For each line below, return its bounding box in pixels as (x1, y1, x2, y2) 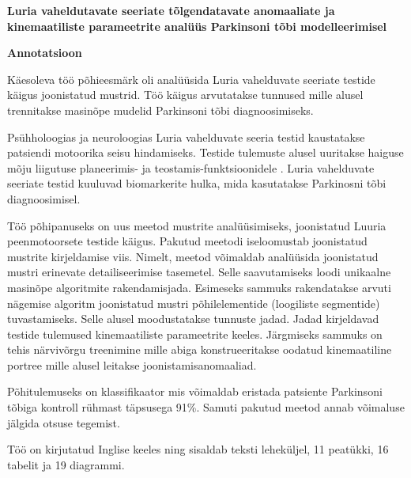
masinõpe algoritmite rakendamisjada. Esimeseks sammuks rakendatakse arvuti (7, 279, 391, 295)
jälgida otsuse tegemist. (7, 414, 120, 431)
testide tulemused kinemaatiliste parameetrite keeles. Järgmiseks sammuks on (7, 325, 383, 342)
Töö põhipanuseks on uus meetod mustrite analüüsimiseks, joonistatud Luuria (7, 217, 386, 233)
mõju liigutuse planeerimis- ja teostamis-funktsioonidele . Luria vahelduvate (7, 159, 375, 176)
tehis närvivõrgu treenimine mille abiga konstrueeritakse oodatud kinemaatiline (7, 341, 392, 358)
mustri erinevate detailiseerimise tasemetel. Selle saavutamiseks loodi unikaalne (7, 264, 391, 280)
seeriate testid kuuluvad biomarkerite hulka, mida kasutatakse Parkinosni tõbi (7, 175, 386, 192)
